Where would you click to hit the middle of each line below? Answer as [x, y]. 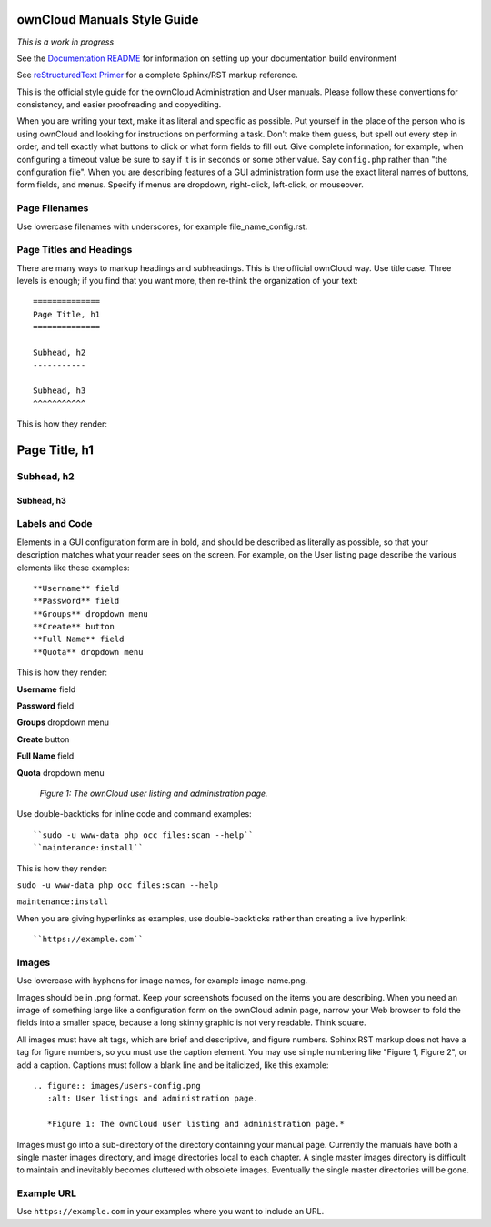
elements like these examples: [74, 568]
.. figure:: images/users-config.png [117, 1086]
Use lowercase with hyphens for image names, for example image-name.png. [162, 981]
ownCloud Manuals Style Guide [108, 20]
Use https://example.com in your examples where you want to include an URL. [170, 1212]
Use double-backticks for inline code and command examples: [134, 814]
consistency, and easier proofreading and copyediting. [119, 105]
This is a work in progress [65, 42]
